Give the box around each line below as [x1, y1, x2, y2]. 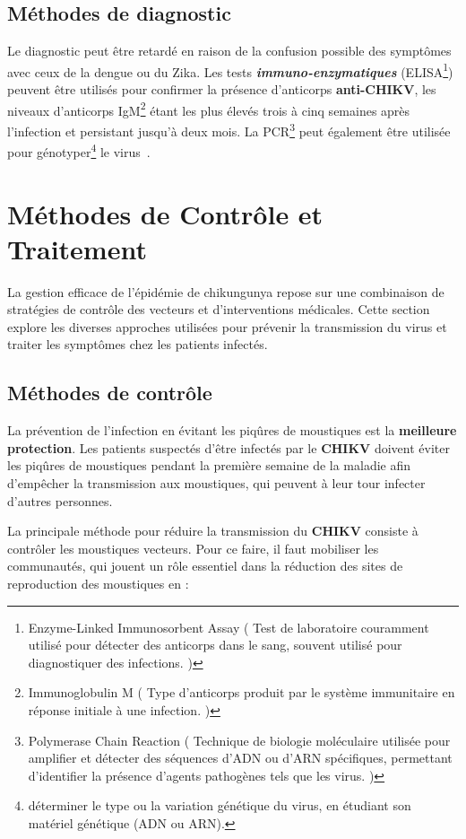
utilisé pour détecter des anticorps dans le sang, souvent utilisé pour [28, 635, 402, 654]
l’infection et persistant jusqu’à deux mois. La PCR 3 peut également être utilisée [7, 118, 451, 140]
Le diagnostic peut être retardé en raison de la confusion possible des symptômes [7, 41, 452, 60]
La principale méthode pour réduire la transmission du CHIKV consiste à [7, 521, 419, 540]
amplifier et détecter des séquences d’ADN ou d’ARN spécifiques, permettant [28, 748, 453, 767]
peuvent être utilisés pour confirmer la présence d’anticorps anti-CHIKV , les [7, 80, 436, 99]
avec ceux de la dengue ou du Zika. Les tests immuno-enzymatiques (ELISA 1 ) [7, 59, 453, 81]
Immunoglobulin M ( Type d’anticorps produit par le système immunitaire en [28, 683, 455, 702]
